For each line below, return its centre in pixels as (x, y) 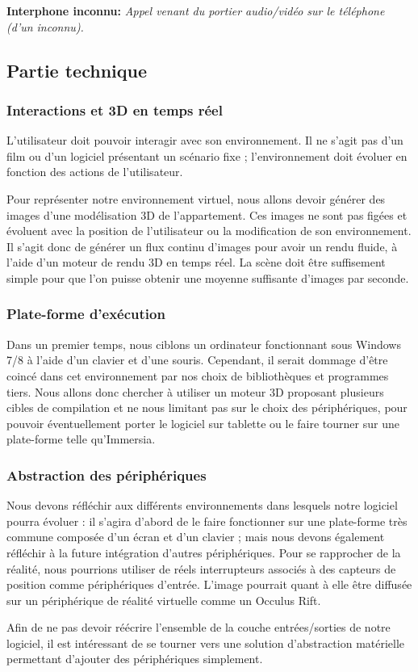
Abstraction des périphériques (107, 475)
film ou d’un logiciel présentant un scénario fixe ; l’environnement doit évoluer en (207, 155)
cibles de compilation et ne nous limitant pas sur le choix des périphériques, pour (207, 407)
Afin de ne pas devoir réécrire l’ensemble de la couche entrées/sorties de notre (199, 627)
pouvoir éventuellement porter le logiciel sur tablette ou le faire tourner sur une (203, 423)
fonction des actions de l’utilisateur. (95, 172)
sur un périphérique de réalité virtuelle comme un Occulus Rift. (164, 600)
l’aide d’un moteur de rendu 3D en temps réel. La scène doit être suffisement (196, 262)
